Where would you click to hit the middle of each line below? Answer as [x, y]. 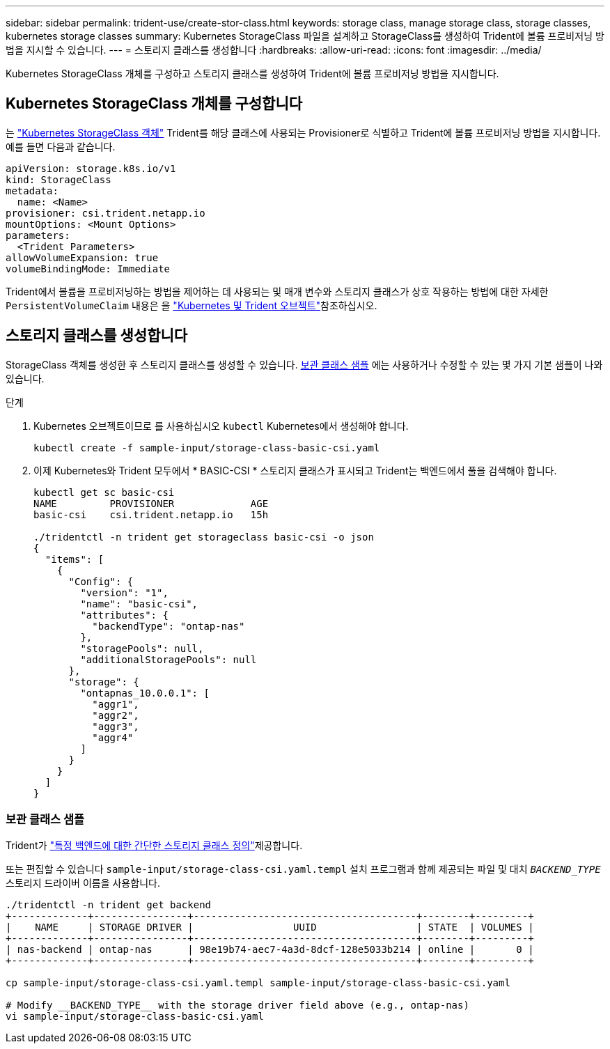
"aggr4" [113, 737]
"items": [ [75, 559]
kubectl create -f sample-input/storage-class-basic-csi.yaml [207, 448]
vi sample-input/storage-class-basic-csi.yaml [135, 1017]
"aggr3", [116, 726]
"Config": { [101, 581]
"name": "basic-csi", [139, 604]
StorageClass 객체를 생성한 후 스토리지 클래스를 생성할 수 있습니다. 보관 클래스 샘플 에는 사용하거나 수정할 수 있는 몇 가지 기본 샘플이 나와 [304, 364]
